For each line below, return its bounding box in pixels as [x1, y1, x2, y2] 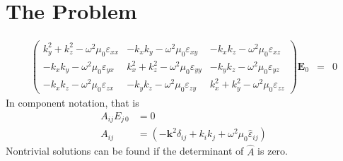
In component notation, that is [6, 95, 139, 110]
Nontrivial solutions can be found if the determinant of [6, 143, 244, 158]
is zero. [257, 143, 288, 158]
